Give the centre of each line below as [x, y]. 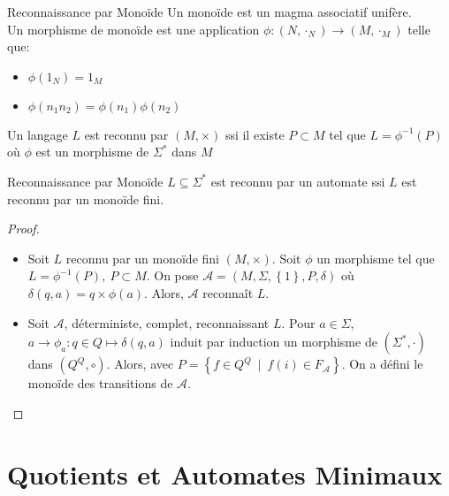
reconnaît [228, 292]
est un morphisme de [92, 152]
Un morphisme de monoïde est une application [133, 29]
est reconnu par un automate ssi [298, 181]
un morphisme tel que [376, 258]
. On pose [172, 275]
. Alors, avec [140, 364]
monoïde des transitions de [100, 383]
